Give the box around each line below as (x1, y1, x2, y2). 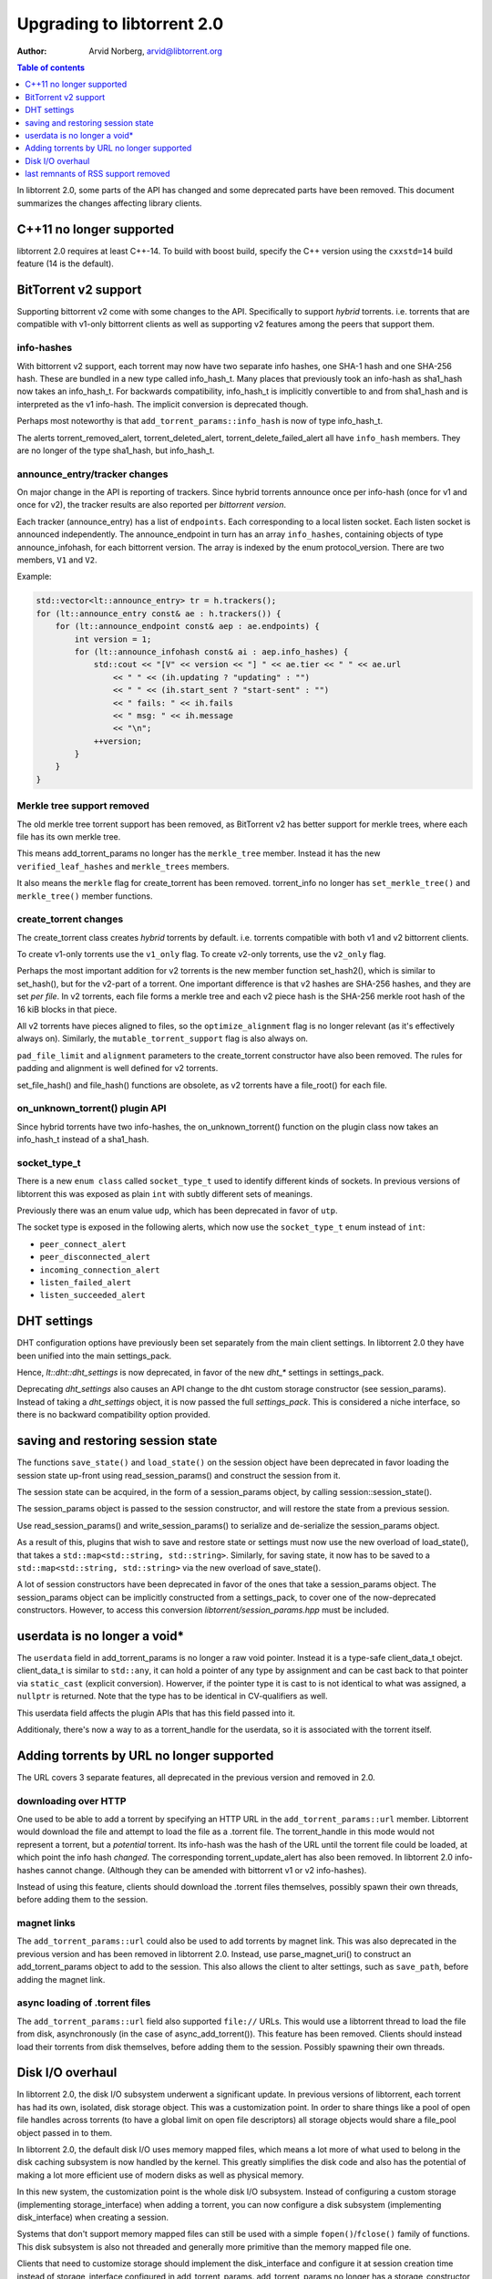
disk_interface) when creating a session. (16, 2212, 169, 2222)
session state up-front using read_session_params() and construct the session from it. (16, 1469, 341, 1480)
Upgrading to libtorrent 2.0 (16, 14, 224, 34)
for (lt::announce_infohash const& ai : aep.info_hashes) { (74, 646, 349, 656)
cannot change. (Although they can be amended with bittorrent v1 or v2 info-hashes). (46, 1864, 367, 1875)
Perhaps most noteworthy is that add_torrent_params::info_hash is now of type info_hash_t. (16, 416, 383, 427)
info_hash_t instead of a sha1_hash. (16, 1134, 149, 1145)
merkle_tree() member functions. (16, 890, 153, 902)
